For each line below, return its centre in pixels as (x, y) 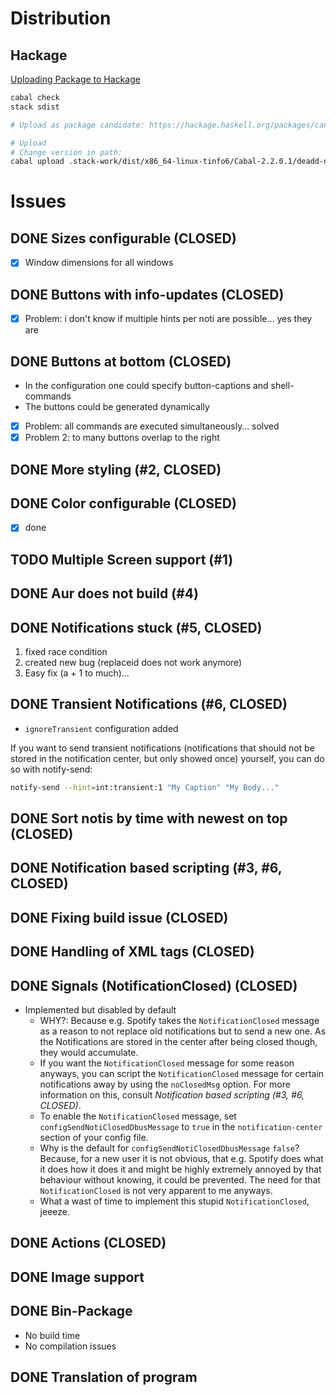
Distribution (61, 18)
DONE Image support (77, 1277)
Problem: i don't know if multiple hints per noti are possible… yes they (168, 319)
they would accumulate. (89, 1053)
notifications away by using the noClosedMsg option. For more (165, 1084)
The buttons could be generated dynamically (117, 406)
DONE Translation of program (104, 1377)
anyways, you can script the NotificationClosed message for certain (182, 1074)
